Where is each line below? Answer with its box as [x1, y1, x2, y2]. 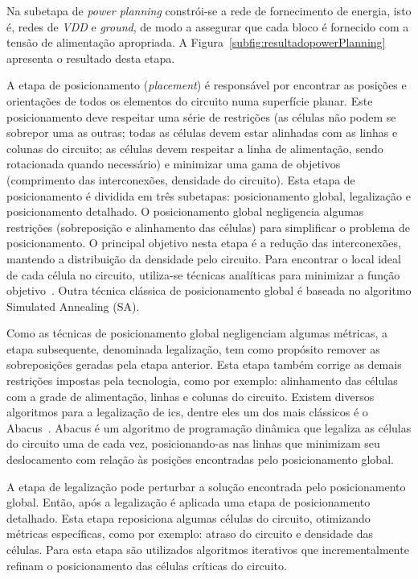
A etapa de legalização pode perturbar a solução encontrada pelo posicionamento [6, 478, 406, 494]
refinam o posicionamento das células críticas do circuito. [6, 556, 287, 573]
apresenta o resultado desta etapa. [6, 49, 175, 66]
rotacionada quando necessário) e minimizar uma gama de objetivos [6, 155, 341, 172]
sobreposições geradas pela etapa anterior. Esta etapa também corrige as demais [6, 356, 402, 373]
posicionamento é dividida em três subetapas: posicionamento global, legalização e [6, 187, 411, 204]
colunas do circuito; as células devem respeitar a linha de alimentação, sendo [6, 139, 383, 156]
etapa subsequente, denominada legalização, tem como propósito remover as [6, 340, 380, 357]
